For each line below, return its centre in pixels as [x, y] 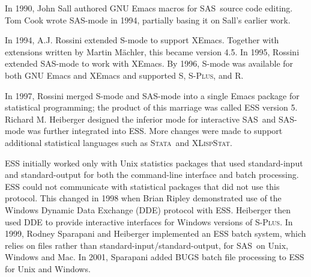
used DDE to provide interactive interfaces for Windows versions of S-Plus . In [149, 221]
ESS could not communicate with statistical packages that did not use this [142, 186]
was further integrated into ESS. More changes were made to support [155, 131]
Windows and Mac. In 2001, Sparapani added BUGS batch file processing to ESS [155, 257]
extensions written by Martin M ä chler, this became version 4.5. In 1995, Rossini [152, 51]
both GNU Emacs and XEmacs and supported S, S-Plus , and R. [124, 75]
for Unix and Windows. [48, 268]
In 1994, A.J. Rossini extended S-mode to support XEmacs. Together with [142, 40]
